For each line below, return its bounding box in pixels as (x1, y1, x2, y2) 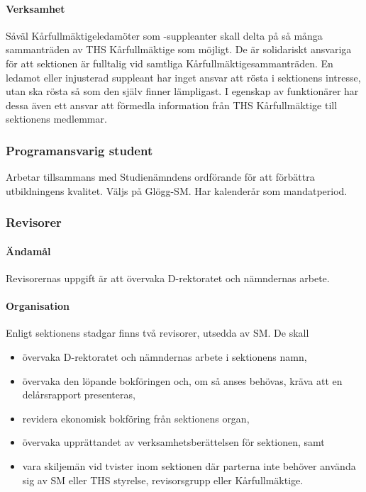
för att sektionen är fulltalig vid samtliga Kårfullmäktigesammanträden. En (6, 55, 333, 70)
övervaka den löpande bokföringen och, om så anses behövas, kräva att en (22, 373, 343, 388)
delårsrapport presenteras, (22, 387, 135, 402)
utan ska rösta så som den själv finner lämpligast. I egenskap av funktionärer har (6, 84, 359, 99)
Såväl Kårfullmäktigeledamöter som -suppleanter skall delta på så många (6, 28, 323, 43)
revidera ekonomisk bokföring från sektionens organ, (22, 410, 250, 425)
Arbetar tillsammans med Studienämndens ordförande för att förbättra (6, 169, 315, 184)
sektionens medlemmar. (6, 111, 107, 126)
